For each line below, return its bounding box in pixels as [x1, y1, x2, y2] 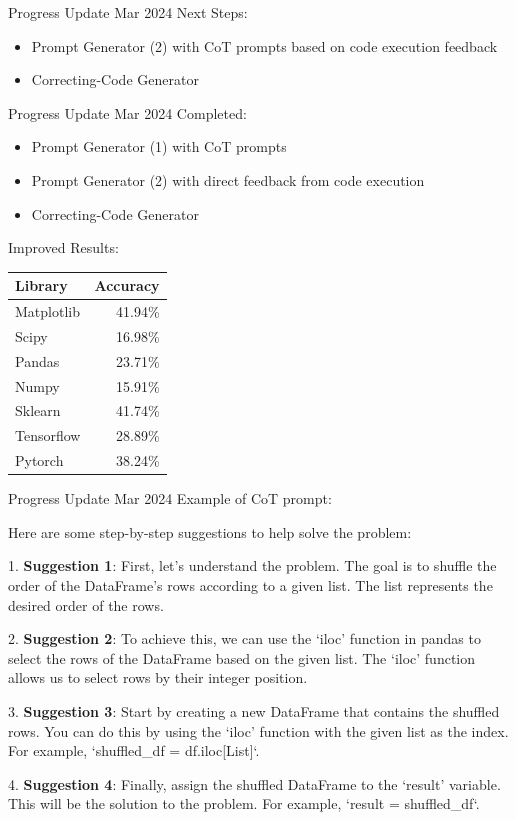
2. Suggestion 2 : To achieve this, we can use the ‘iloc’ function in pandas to [8, 628, 481, 649]
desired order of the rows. [8, 594, 164, 615]
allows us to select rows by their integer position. [8, 667, 308, 688]
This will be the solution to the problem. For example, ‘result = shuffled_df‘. [8, 793, 480, 814]
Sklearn [15, 400, 61, 421]
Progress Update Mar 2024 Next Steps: [8, 2, 248, 22]
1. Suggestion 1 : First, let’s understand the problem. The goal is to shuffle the [8, 555, 497, 576]
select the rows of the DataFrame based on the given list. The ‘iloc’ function [8, 647, 476, 668]
